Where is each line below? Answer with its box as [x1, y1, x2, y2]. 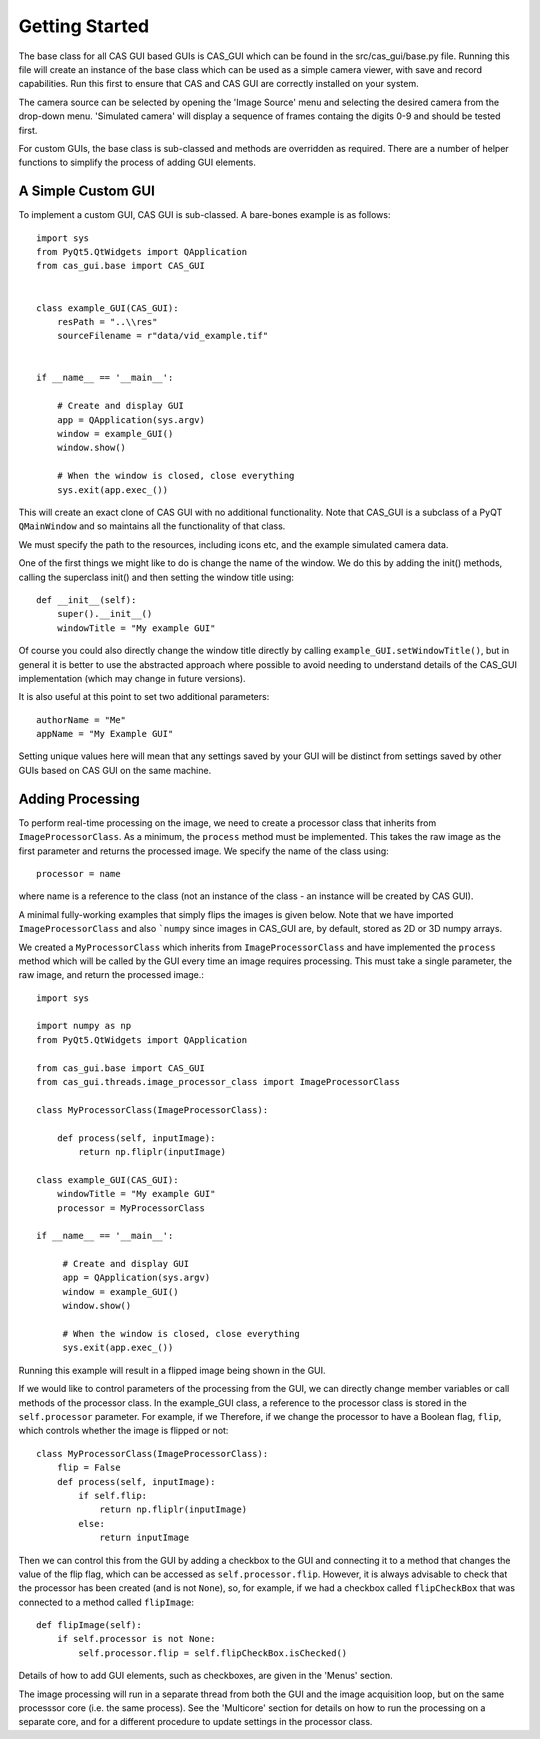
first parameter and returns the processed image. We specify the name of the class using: [18, 845, 389, 857]
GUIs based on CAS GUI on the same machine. [18, 764, 212, 776]
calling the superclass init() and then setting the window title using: [18, 571, 295, 583]
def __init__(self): [36, 594, 137, 605]
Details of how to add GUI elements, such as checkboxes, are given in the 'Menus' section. [18, 1670, 394, 1682]
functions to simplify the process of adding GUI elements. [18, 156, 257, 169]
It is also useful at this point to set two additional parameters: [18, 691, 270, 703]
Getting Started [18, 15, 150, 37]
